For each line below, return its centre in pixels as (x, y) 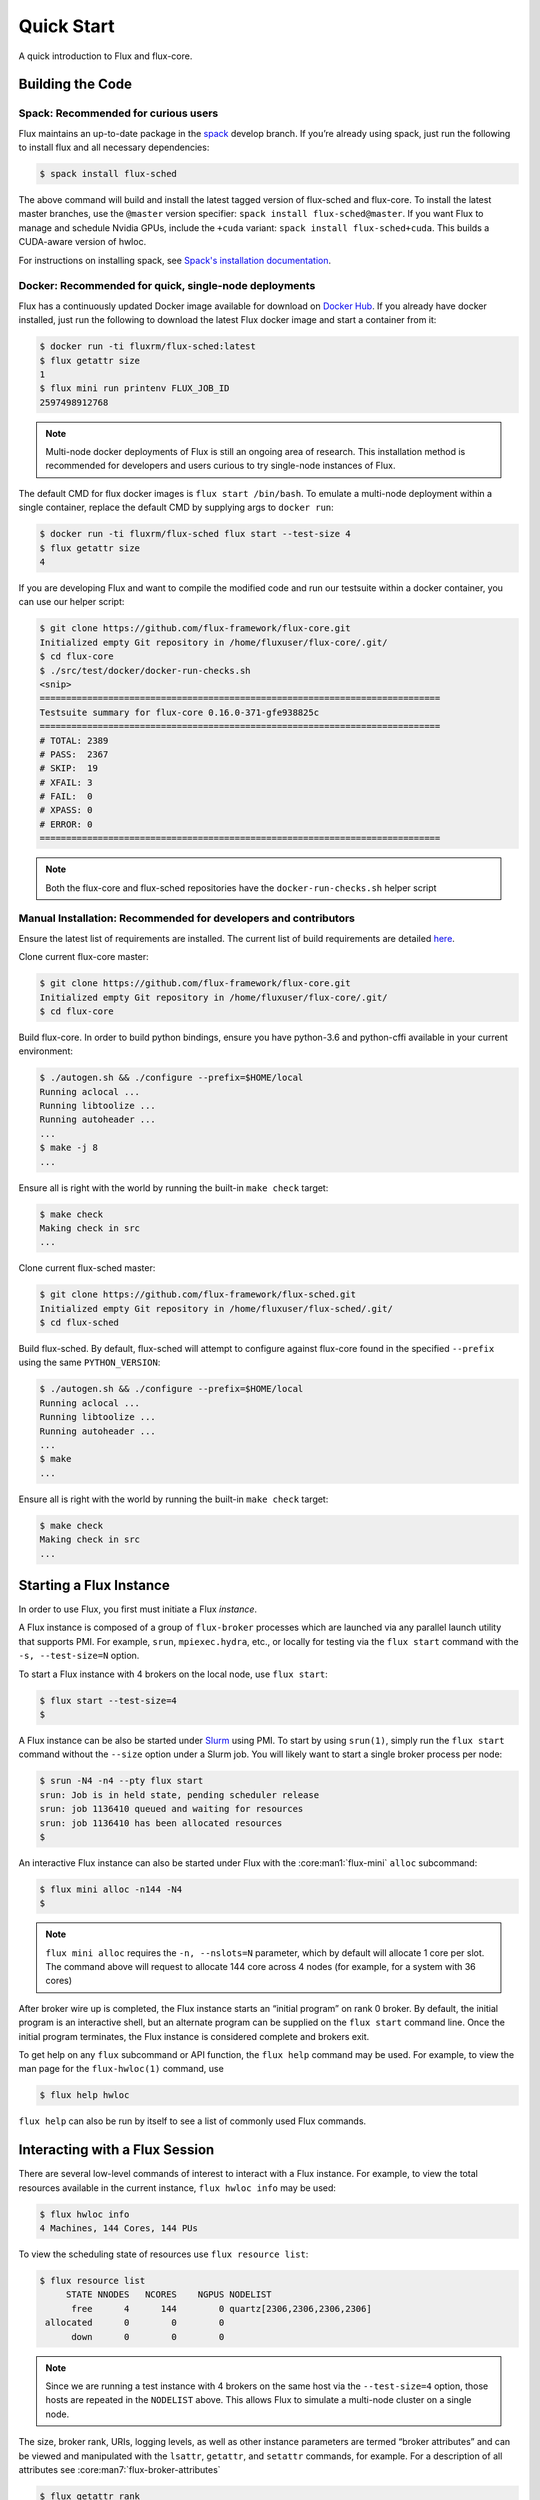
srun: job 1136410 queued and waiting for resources (171, 1809)
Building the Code (75, 84)
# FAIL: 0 (66, 796)
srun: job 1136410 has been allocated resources (161, 1823)
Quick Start (66, 26)
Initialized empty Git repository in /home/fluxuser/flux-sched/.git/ (216, 1308)
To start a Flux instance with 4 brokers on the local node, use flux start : (173, 1674)
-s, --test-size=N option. (79, 1656)
